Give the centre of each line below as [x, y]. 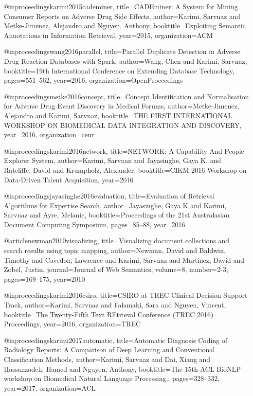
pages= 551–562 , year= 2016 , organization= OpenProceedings [93, 80]
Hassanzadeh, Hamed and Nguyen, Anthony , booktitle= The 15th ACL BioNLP [122, 369]
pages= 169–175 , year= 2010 [45, 279]
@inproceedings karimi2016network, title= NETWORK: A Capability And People [124, 151]
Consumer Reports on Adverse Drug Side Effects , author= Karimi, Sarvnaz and [122, 16]
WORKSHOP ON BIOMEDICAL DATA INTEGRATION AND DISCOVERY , [123, 125]
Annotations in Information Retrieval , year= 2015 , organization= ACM [108, 35]
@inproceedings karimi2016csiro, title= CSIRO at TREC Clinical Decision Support [126, 295]
